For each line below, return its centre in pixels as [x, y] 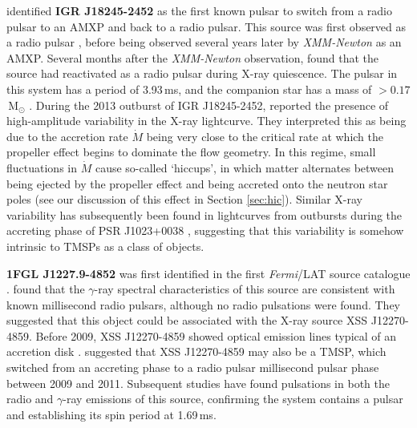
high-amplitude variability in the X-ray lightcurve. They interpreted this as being [206, 121]
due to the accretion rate [67, 136]
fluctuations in [42, 167]
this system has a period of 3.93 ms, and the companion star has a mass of [189, 89]
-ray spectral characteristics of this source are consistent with [245, 289]
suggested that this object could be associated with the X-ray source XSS [187, 320]
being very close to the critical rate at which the [265, 136]
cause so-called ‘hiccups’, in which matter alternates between [245, 167]
